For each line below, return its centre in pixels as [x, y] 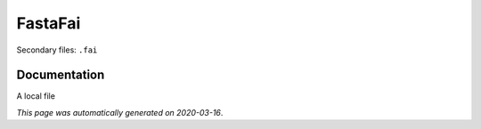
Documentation [61, 75]
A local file [36, 96]
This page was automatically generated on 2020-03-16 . [120, 112]
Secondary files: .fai [57, 50]
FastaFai [49, 23]
